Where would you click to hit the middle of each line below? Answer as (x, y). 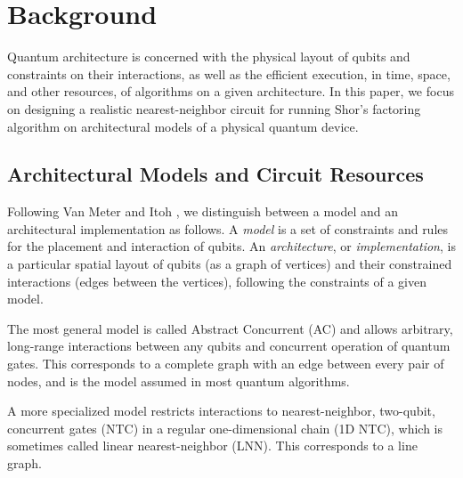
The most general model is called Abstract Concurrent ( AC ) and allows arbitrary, (230, 328)
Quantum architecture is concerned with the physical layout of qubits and (209, 57)
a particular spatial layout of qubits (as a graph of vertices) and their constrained (230, 264)
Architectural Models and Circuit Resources (215, 174)
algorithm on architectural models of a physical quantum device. (183, 126)
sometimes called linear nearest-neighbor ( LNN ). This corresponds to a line (212, 446)
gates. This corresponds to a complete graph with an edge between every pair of (226, 364)
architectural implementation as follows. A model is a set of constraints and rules (228, 228)
